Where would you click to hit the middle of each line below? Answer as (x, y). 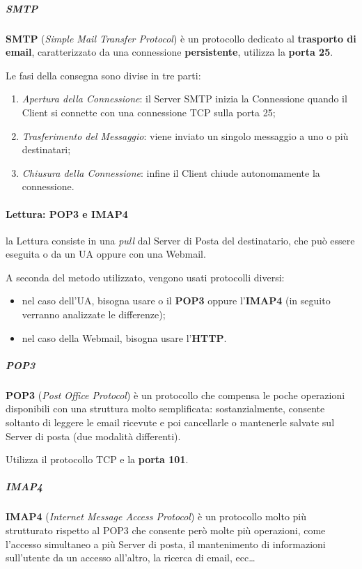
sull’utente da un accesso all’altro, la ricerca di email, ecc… (131, 558)
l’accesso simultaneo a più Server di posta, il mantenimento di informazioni (166, 544)
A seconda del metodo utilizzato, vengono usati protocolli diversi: (145, 277)
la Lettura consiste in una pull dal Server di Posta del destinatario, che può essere (180, 240)
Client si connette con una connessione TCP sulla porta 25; (149, 112)
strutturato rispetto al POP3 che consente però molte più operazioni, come (166, 530)
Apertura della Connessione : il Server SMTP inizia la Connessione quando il (184, 99)
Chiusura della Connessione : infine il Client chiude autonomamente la (171, 172)
